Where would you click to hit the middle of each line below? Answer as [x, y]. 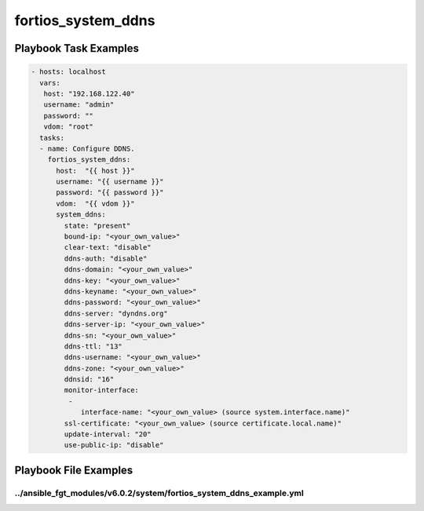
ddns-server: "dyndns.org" [116, 313]
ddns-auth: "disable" [106, 258]
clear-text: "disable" [108, 248]
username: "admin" [79, 105]
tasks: [52, 138]
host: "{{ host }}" [95, 170]
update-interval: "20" [108, 434]
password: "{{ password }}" [110, 193]
